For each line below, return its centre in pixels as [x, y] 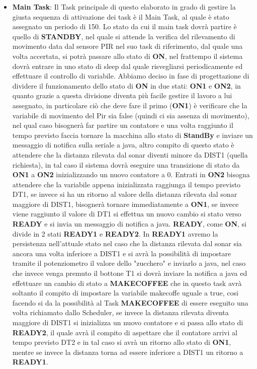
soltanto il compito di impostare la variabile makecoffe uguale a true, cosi [125, 293]
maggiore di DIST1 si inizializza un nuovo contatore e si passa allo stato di [128, 322]
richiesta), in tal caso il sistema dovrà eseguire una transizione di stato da [126, 164]
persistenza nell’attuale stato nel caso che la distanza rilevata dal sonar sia [127, 243]
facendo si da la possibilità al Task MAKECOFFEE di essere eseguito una [130, 302]
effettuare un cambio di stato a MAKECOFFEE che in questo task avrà [127, 283]
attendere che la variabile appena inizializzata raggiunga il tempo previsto [126, 184]
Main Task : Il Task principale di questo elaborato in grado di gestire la [124, 7]
